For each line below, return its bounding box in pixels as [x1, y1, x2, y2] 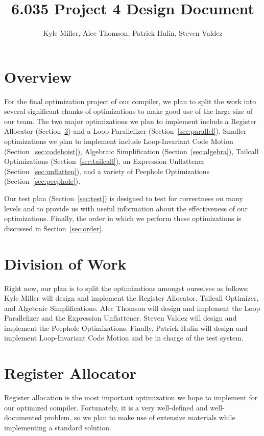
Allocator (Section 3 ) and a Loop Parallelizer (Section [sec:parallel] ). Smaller [4, 126, 247, 136]
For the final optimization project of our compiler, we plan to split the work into [4, 95, 256, 106]
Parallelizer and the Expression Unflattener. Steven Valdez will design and [4, 312, 237, 323]
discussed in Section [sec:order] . [4, 223, 104, 233]
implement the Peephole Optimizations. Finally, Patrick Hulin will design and [4, 322, 248, 333]
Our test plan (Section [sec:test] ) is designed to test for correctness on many [4, 193, 243, 203]
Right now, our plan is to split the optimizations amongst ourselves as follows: [4, 282, 249, 293]
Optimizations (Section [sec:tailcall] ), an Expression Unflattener [4, 156, 205, 166]
